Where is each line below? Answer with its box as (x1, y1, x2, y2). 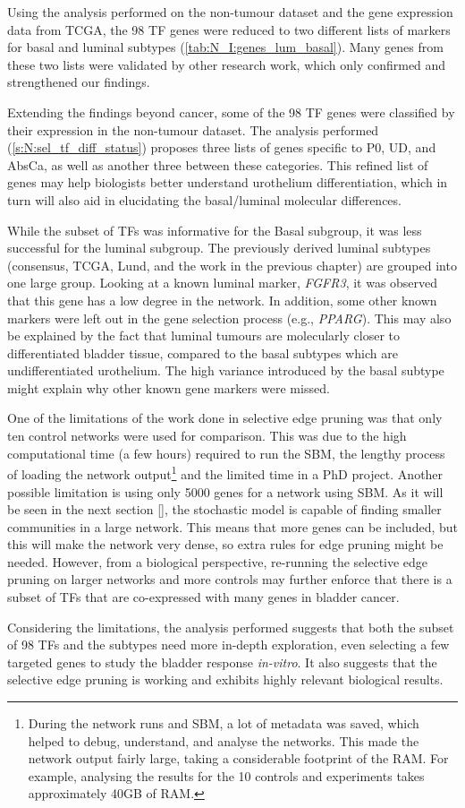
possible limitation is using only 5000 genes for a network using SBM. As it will (7, 482, 444, 501)
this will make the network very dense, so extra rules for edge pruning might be (7, 535, 444, 554)
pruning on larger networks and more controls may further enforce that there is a (7, 570, 452, 589)
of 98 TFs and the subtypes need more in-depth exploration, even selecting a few (7, 635, 450, 654)
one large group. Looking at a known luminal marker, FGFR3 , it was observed (7, 273, 438, 292)
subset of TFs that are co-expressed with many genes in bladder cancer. (7, 588, 400, 606)
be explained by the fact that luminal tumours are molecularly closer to (7, 326, 400, 345)
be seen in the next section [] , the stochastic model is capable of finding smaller (7, 500, 442, 519)
